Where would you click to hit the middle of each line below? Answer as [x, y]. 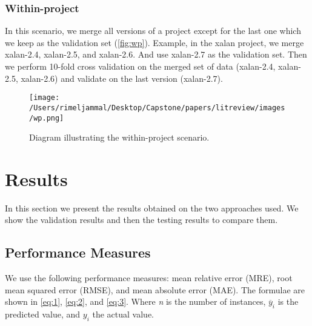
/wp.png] [47, 118]
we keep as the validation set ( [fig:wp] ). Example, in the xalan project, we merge [154, 42]
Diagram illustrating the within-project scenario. [119, 137]
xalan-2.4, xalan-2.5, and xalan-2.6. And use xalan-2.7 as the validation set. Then [156, 54]
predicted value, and [43, 314]
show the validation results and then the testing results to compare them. [141, 220]
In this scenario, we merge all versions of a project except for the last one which [153, 31]
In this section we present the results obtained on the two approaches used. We [152, 208]
